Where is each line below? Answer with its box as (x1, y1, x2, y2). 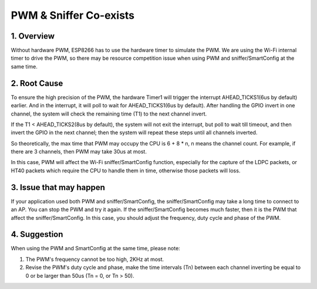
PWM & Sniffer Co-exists (11, 9, 135, 22)
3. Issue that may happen (11, 182, 106, 192)
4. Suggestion (11, 229, 63, 240)
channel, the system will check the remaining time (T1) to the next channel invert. (11, 110, 207, 117)
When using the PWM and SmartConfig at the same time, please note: (11, 245, 180, 252)
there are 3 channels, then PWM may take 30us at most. (11, 148, 147, 155)
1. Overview (11, 31, 55, 41)
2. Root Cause (11, 78, 63, 88)
